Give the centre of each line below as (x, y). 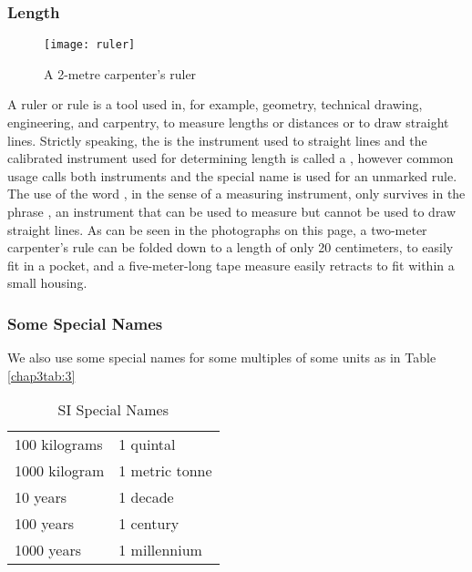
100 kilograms (59, 444)
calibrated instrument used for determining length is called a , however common (231, 158)
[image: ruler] (90, 45)
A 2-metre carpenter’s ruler (120, 73)
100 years (45, 524)
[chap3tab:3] (41, 375)
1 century (149, 524)
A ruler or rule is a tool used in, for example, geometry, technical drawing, (215, 104)
